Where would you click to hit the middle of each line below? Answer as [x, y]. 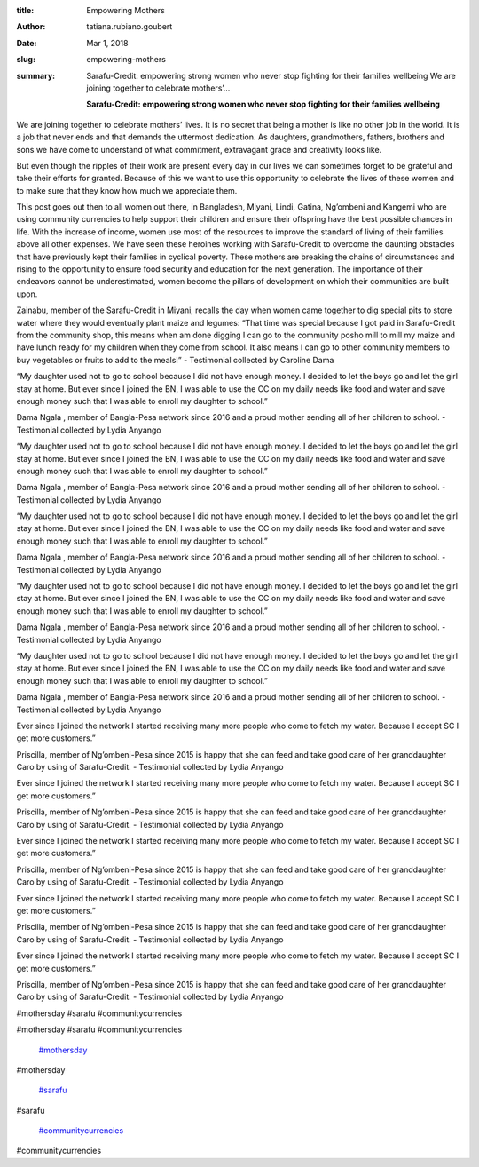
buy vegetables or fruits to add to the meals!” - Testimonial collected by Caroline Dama [175, 360]
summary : [36, 75]
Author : [31, 27]
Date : [27, 43]
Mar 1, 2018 [107, 43]
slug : [26, 60]
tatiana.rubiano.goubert [130, 27]
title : [25, 10]
